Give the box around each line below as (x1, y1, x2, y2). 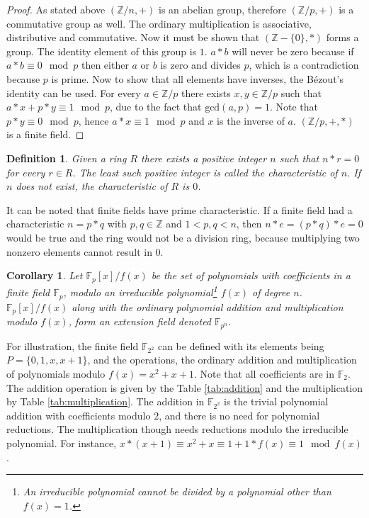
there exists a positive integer (141, 150, 267, 165)
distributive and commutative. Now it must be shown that (6, 30, 260, 45)
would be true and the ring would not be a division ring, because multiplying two (6, 230, 360, 244)
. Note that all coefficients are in (193, 366, 335, 381)
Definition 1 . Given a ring (6, 150, 127, 165)
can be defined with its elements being (157, 338, 324, 353)
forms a (326, 30, 359, 45)
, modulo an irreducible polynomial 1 (63, 283, 217, 300)
